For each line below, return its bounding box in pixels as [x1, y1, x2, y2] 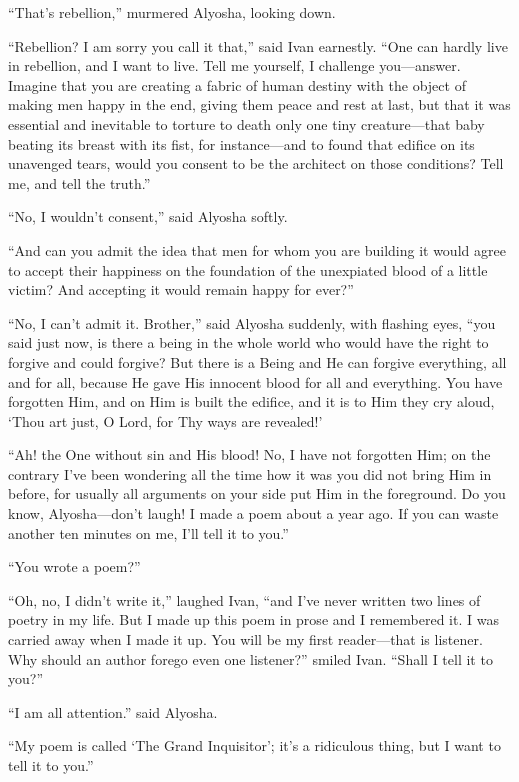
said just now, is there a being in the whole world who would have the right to [8, 332, 489, 353]
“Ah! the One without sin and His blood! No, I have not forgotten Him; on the [8, 444, 491, 465]
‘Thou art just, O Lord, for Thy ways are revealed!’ [8, 410, 323, 431]
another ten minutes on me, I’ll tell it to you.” [8, 522, 289, 543]
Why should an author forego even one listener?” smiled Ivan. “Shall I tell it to [8, 648, 493, 669]
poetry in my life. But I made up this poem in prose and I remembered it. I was [8, 609, 499, 630]
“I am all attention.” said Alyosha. [8, 701, 218, 722]
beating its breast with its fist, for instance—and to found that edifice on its [8, 133, 475, 154]
